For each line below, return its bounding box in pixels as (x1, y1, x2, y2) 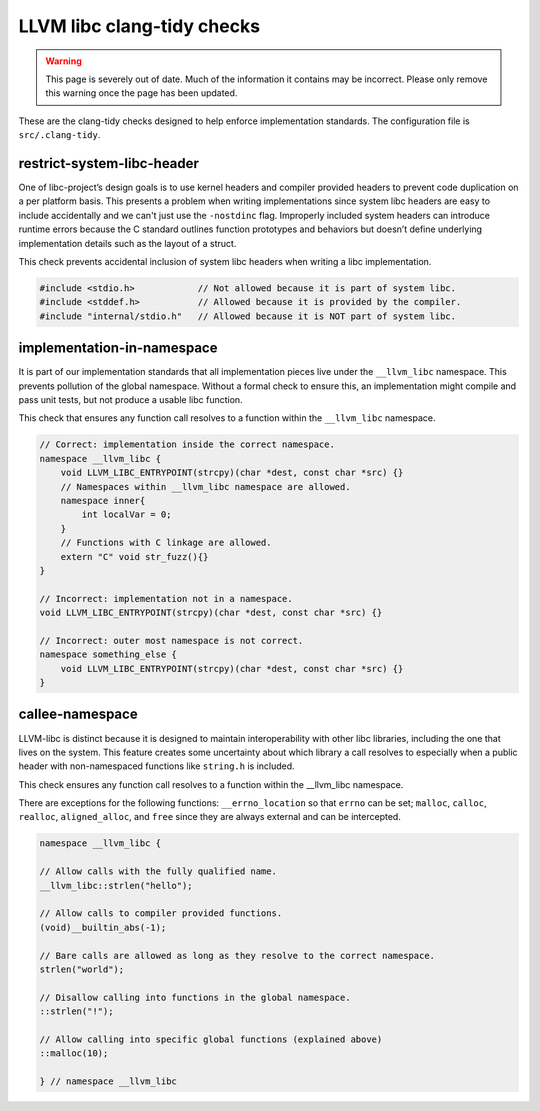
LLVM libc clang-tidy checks (18, 15, 260, 37)
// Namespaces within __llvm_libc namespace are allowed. (60, 481, 351, 492)
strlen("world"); (39, 963, 125, 975)
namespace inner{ (60, 495, 146, 506)
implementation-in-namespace (18, 340, 218, 357)
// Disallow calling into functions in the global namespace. (39, 991, 351, 1003)
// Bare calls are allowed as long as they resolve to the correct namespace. (39, 950, 435, 961)
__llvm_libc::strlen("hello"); (39, 880, 194, 891)
